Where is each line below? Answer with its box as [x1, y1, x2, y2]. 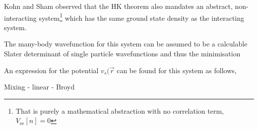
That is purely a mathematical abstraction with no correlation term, [15, 105, 224, 116]
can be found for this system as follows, [117, 65, 237, 75]
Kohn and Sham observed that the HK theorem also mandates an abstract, [4, 1, 233, 11]
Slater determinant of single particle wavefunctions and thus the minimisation [4, 48, 241, 59]
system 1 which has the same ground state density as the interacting [39, 11, 245, 23]
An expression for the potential [4, 65, 99, 75]
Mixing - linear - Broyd [4, 82, 75, 92]
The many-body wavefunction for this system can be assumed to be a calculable [4, 39, 248, 49]
